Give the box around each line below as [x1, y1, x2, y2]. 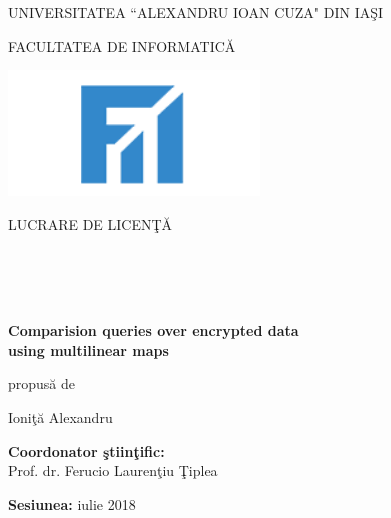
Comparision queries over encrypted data [8, 320, 299, 341]
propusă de [8, 373, 76, 394]
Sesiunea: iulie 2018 [8, 493, 136, 514]
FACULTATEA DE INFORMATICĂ [8, 35, 236, 56]
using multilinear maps [8, 339, 169, 360]
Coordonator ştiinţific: [8, 440, 165, 461]
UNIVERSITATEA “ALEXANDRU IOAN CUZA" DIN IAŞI [8, 2, 384, 22]
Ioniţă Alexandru [8, 406, 113, 427]
